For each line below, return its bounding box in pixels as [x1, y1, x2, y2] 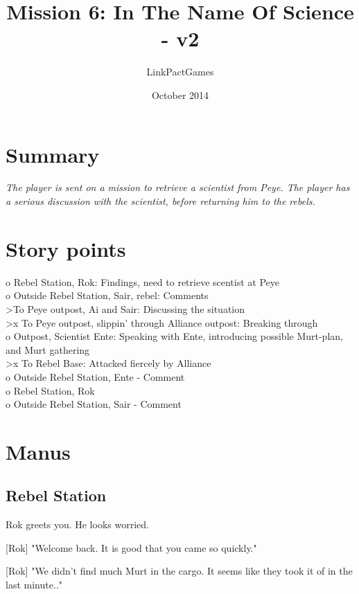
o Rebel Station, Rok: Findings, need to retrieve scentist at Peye [6, 274, 280, 289]
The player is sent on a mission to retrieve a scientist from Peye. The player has [6, 180, 350, 195]
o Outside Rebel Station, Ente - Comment [6, 369, 185, 384]
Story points [6, 234, 126, 262]
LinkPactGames [146, 64, 214, 79]
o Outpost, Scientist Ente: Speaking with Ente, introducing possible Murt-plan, [6, 329, 343, 343]
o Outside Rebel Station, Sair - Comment [6, 397, 182, 411]
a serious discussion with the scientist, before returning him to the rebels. [6, 194, 315, 208]
